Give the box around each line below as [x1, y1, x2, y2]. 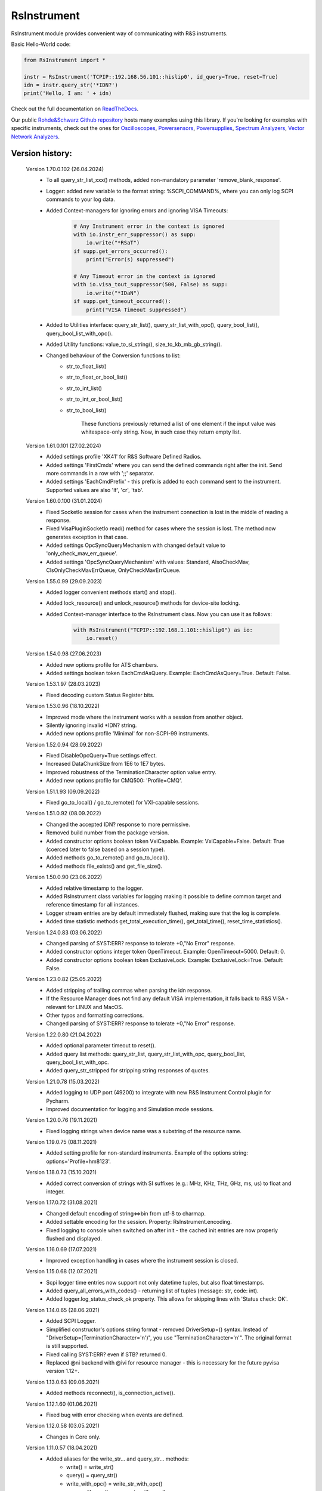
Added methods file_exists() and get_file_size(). [46, 862, 163, 870]
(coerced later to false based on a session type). [46, 846, 165, 853]
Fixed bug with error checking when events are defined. [46, 1411, 184, 1419]
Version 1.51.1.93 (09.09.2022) [26, 788, 100, 795]
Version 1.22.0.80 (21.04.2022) [26, 1031, 101, 1038]
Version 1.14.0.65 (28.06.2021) [26, 1306, 100, 1313]
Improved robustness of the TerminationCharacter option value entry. [46, 768, 216, 775]
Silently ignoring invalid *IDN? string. [46, 722, 137, 729]
